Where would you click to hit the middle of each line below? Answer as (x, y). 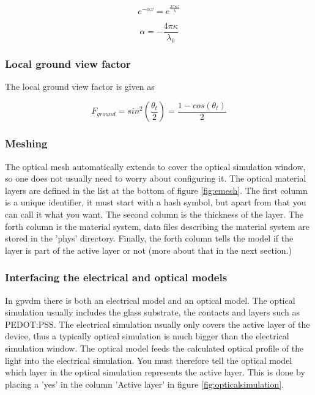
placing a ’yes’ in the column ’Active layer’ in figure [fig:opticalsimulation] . (145, 384)
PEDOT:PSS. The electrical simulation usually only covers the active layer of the (157, 324)
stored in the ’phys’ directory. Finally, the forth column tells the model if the (149, 238)
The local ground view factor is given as (80, 86)
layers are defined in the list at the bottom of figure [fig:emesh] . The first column (156, 190)
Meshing (26, 143)
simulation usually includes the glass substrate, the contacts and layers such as (152, 312)
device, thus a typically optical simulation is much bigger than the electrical (147, 336)
